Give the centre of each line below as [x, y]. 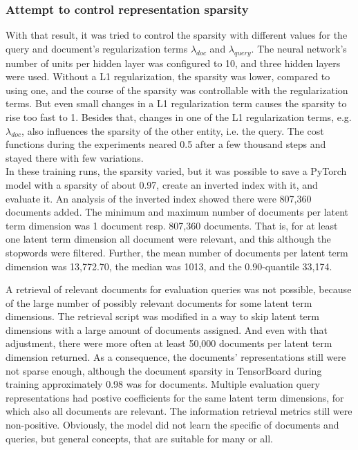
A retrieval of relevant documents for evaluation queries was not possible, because [179, 289]
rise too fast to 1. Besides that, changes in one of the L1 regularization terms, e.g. [179, 116]
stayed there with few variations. [75, 157]
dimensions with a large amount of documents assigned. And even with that [167, 329]
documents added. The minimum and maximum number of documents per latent [177, 212]
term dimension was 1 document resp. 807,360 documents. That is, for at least [172, 225]
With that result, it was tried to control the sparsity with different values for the [177, 35]
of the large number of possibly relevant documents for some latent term [159, 302]
